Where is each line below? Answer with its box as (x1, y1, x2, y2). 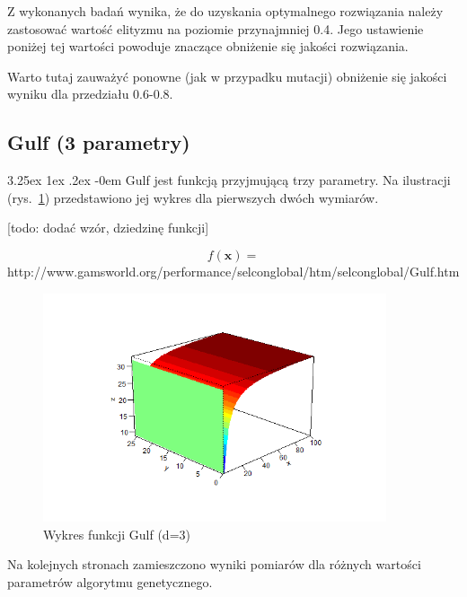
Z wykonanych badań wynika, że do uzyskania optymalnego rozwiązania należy (7, 2, 444, 20)
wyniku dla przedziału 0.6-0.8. (7, 84, 173, 103)
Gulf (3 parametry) (7, 128, 190, 156)
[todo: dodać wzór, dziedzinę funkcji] (7, 218, 209, 237)
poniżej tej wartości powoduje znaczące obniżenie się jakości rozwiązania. (7, 37, 409, 56)
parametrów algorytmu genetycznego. (7, 572, 213, 591)
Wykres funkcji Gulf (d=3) (43, 524, 190, 543)
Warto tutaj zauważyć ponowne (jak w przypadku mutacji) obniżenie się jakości (7, 66, 447, 85)
